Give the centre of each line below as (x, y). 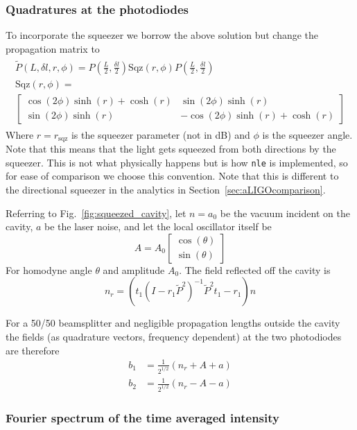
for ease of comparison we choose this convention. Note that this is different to (172, 176)
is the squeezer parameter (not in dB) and (160, 134)
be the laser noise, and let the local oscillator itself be (158, 226)
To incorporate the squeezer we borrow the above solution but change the (162, 35)
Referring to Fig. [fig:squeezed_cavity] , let (96, 213)
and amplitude (134, 269)
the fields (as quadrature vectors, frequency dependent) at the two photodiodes (174, 337)
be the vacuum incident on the (285, 213)
